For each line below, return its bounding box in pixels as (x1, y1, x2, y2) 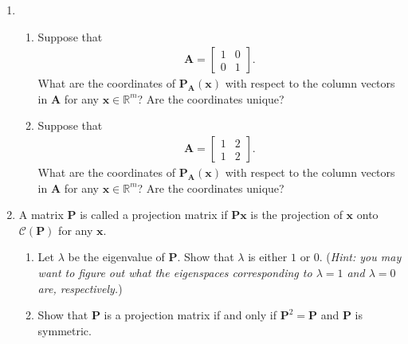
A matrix (18, 206, 64, 223)
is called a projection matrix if (80, 206, 228, 223)
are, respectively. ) (37, 279, 123, 296)
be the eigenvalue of (68, 248, 165, 265)
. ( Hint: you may (319, 248, 402, 265)
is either (248, 248, 288, 265)
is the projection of (250, 206, 343, 223)
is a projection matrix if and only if (104, 307, 277, 323)
